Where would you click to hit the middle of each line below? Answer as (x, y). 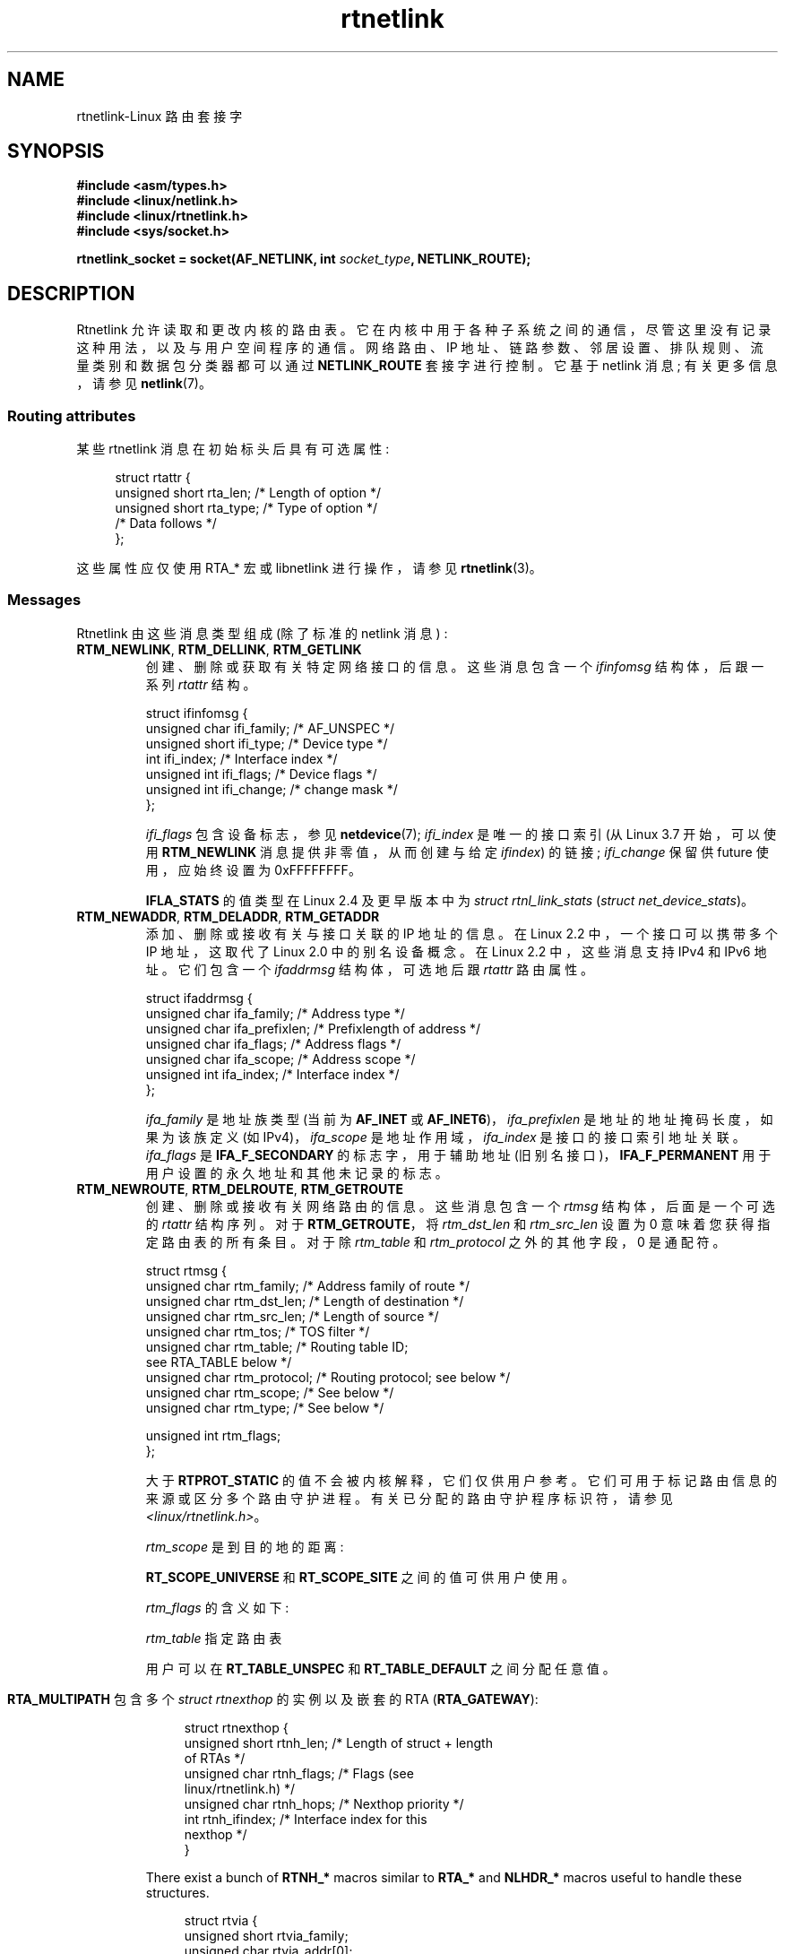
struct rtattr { (153, 478)
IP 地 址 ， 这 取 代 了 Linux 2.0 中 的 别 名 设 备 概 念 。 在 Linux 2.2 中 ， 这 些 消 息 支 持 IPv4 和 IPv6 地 (456, 951)
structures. (177, 1892)
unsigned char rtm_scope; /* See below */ (270, 1392)
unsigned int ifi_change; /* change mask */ (272, 789)
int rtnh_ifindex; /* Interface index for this (306, 1819)
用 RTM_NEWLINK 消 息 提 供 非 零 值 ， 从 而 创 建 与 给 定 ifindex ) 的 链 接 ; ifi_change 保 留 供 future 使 (457, 852)
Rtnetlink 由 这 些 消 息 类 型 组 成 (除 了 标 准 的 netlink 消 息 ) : (262, 633)
